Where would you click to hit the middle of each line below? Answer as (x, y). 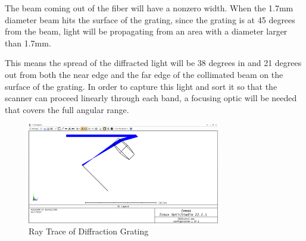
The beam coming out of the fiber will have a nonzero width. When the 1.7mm (149, 8)
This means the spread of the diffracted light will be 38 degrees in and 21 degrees (153, 63)
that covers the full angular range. (67, 109)
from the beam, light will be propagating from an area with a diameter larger (146, 31)
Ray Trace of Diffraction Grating (89, 231)
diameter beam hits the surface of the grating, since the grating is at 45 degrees (150, 19)
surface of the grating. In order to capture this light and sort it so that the (141, 86)
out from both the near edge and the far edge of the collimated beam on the (144, 74)
